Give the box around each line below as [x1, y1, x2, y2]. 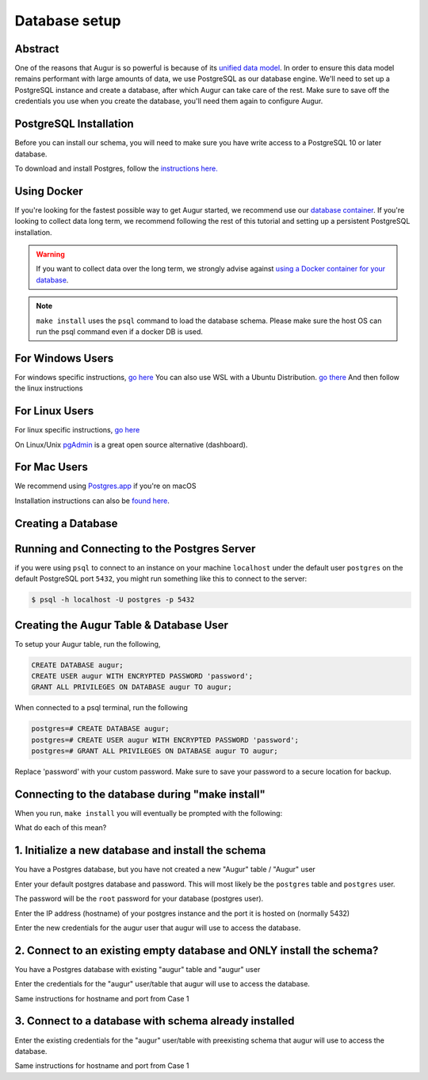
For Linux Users [14, 405, 94, 418]
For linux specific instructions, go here [14, 425, 140, 435]
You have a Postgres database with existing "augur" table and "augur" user [14, 964, 261, 974]
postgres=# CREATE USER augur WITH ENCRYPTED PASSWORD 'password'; [31, 735, 300, 744]
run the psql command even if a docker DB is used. [36, 326, 204, 336]
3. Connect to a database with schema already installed [14, 1014, 295, 1028]
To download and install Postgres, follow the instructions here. [14, 163, 218, 173]
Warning [36, 250, 65, 259]
